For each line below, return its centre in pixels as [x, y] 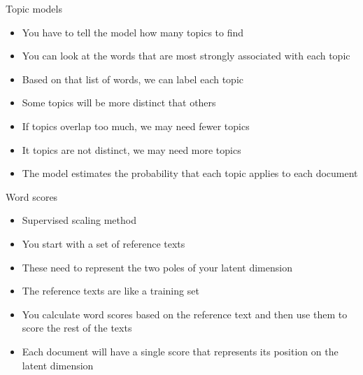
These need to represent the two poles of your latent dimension [157, 267]
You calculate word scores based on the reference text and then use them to [185, 314]
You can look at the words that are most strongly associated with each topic [186, 56]
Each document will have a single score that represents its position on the [180, 351]
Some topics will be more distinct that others [119, 102]
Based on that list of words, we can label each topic [133, 79]
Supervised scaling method [79, 220]
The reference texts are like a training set [111, 291]
